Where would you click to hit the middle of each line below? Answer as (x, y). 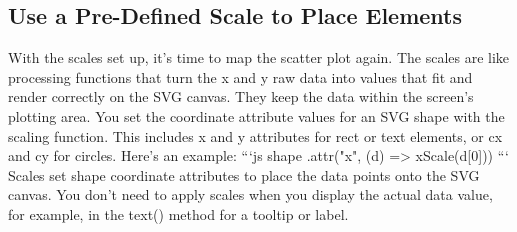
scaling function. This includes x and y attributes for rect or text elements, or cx (255, 135)
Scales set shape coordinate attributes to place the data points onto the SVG (244, 174)
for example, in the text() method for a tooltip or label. (178, 213)
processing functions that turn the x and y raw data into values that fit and (240, 76)
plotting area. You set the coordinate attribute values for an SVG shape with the (256, 115)
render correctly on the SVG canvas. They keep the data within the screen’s (241, 96)
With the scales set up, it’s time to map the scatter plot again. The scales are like (259, 57)
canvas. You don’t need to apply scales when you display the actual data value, (250, 194)
